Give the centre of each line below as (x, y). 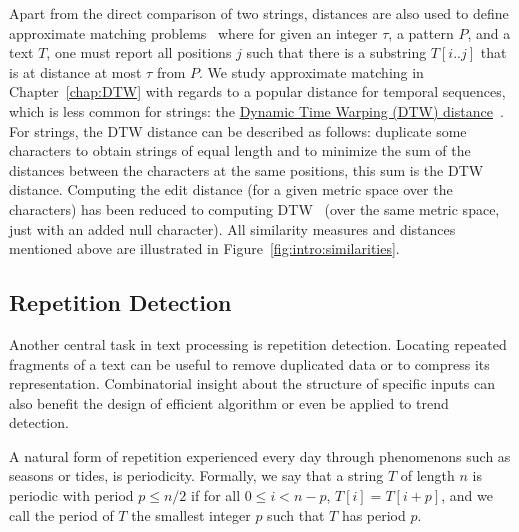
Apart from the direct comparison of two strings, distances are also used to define (259, 13)
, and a (489, 32)
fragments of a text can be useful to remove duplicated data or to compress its (249, 363)
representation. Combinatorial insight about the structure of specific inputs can (252, 383)
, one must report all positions (139, 52)
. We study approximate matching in (311, 71)
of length (427, 475)
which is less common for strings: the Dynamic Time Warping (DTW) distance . (256, 110)
